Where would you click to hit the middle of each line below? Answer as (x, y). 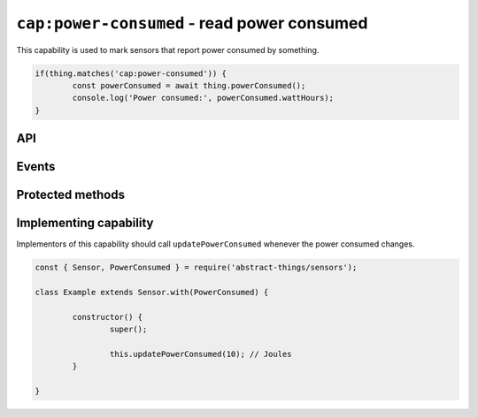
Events (36, 167)
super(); (128, 330)
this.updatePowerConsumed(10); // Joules (200, 354)
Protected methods (71, 195)
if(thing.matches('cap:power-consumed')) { (131, 73)
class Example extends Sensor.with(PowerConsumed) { (152, 293)
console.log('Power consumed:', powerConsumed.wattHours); (203, 98)
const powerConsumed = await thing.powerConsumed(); (189, 85)
